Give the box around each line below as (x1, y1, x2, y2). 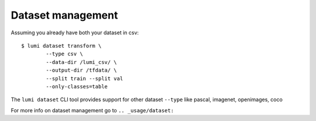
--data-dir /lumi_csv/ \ (46, 59, 117, 65)
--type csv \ (46, 51, 83, 58)
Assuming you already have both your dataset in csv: (11, 29, 139, 36)
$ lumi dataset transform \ (21, 42, 102, 49)
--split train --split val (46, 75, 123, 81)
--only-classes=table (46, 83, 108, 90)
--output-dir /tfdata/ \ (46, 67, 117, 74)
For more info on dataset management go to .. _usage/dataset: (11, 106, 174, 113)
